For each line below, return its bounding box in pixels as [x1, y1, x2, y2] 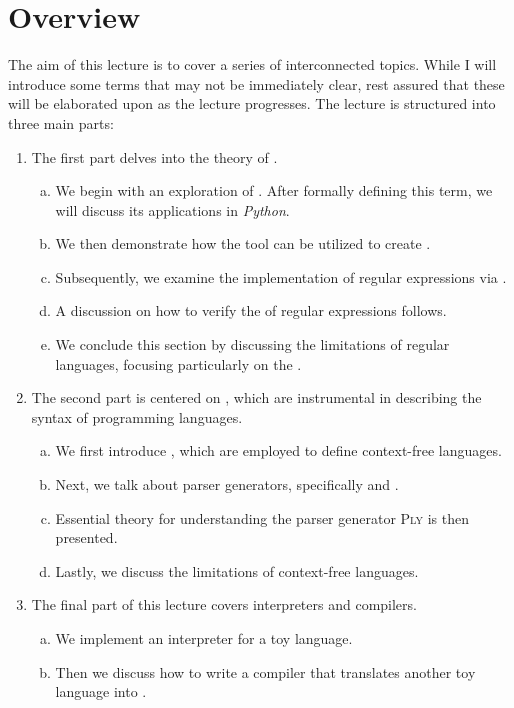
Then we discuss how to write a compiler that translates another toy [55, 661, 476, 682]
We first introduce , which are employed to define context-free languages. [55, 440, 502, 461]
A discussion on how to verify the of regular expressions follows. [55, 300, 447, 321]
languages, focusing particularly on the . [55, 353, 302, 374]
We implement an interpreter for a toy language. [55, 628, 353, 648]
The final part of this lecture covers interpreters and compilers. [31, 594, 417, 615]
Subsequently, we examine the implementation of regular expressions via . [55, 266, 507, 287]
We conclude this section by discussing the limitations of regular [55, 334, 450, 355]
